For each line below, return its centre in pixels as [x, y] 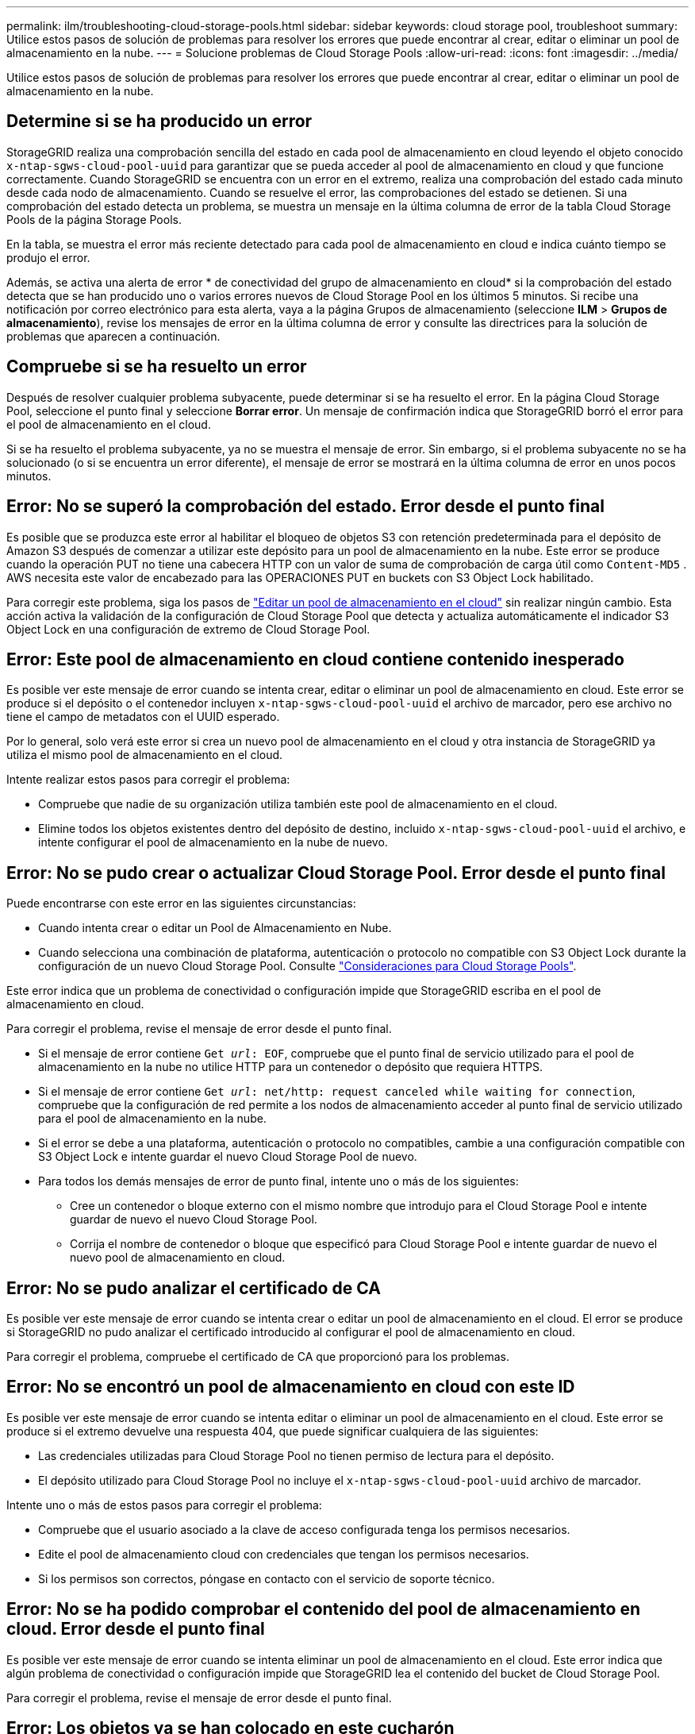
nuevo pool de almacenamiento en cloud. [178, 1258]
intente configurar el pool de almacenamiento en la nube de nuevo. [213, 842]
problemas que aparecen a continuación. [113, 336]
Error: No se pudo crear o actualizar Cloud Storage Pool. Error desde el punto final [336, 873]
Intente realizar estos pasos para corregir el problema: [148, 780]
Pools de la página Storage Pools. [94, 219]
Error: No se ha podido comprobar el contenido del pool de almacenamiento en [323, 1609]
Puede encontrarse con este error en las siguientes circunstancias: [181, 904]
